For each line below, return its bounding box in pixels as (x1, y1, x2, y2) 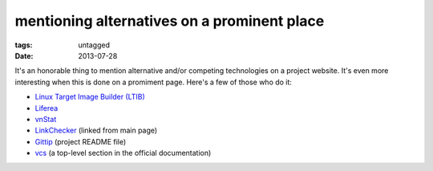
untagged (78, 40, 110, 50)
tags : (14, 40, 33, 50)
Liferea (34, 103, 59, 112)
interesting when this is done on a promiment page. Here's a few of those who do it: (14, 77, 293, 87)
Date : (14, 51, 34, 60)
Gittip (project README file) (34, 136, 127, 146)
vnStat (34, 114, 57, 124)
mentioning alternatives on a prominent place (14, 12, 325, 30)
